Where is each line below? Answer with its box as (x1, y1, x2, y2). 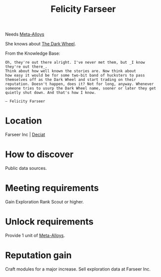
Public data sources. (5, 165, 47, 171)
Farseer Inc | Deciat (5, 132, 46, 138)
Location (5, 115, 42, 126)
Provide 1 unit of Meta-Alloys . (5, 232, 65, 238)
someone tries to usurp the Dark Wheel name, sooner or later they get (5, 86, 156, 91)
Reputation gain (5, 250, 72, 261)
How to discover (5, 149, 74, 160)
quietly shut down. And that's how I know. (5, 90, 97, 95)
